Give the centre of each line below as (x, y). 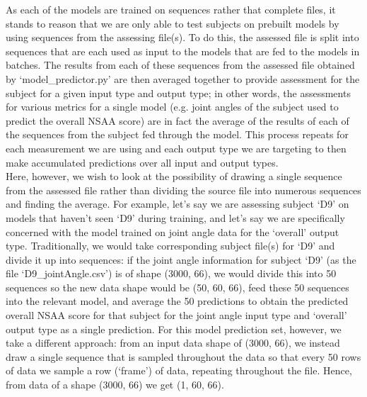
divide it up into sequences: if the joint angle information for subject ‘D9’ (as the (181, 259)
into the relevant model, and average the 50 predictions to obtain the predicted (177, 301)
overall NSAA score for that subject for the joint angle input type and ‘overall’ (176, 315)
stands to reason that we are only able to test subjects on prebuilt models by (173, 23)
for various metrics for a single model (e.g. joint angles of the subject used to (172, 107)
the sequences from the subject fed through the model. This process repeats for (177, 134)
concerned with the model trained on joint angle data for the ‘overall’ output (173, 231)
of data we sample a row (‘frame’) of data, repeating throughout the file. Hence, (179, 370)
